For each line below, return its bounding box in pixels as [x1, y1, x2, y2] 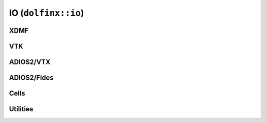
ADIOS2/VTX [9, 58, 51, 66]
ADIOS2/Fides [9, 74, 54, 82]
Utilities [9, 105, 33, 113]
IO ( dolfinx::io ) [9, 7, 84, 18]
